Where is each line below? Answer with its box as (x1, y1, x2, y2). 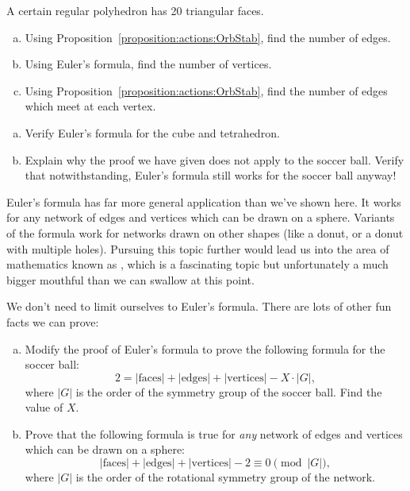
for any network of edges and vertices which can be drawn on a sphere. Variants (6, 209, 395, 226)
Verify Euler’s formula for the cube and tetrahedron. (25, 124, 280, 141)
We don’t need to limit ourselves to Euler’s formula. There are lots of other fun (6, 298, 392, 315)
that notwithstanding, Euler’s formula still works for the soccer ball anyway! (25, 167, 397, 184)
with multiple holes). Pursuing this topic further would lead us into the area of (6, 240, 389, 257)
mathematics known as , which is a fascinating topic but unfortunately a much (6, 256, 389, 273)
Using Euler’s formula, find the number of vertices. (25, 56, 272, 72)
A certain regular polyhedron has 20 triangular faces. (6, 2, 264, 18)
